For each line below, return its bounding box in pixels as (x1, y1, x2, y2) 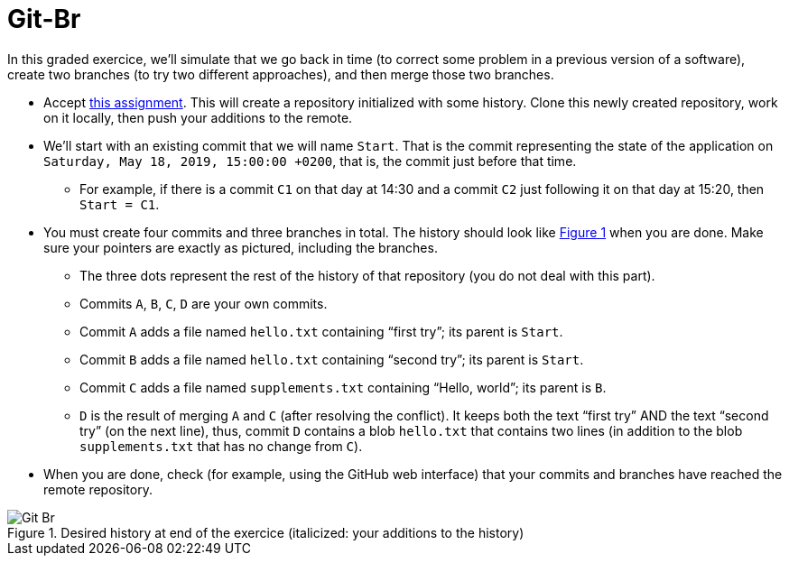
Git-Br (7, 4, 81, 34)
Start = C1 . (79, 196, 160, 212)
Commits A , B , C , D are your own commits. (79, 295, 328, 311)
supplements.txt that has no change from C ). (79, 438, 363, 454)
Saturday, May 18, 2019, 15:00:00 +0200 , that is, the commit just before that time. (43, 152, 577, 169)
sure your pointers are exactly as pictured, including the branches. (43, 239, 438, 255)
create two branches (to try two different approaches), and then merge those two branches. (7, 66, 554, 82)
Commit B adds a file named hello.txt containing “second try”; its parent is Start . (79, 351, 584, 367)
